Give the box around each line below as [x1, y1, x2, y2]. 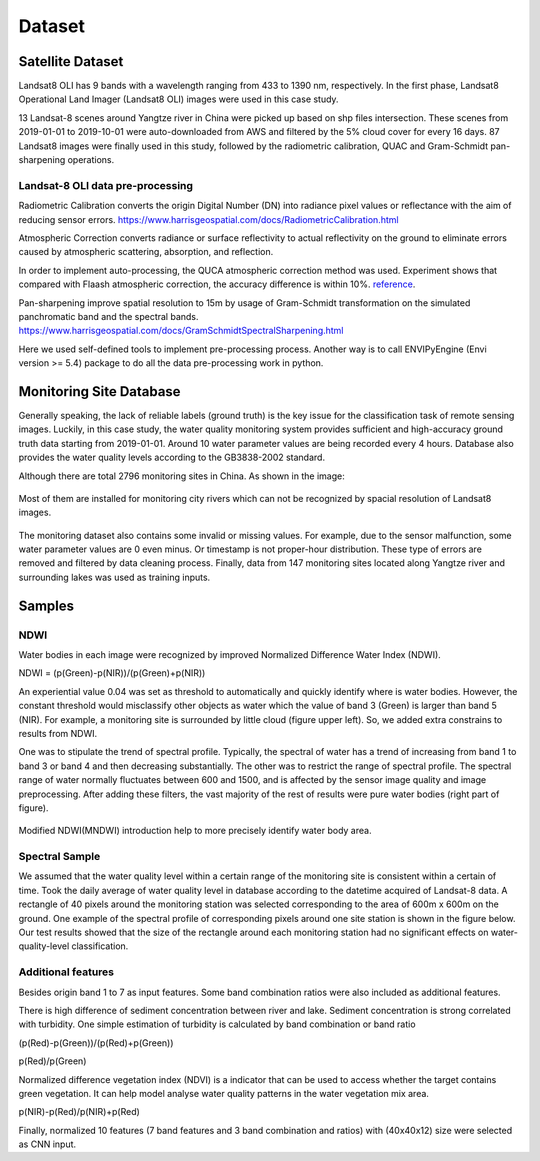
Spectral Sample [18, 850, 101, 864]
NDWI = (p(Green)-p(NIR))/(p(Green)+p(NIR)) [18, 667, 206, 679]
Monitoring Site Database [18, 383, 181, 400]
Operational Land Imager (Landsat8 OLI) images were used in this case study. [18, 93, 339, 105]
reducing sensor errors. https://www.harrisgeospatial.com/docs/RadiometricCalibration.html [18, 213, 399, 225]
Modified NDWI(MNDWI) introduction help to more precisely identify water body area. [18, 825, 372, 837]
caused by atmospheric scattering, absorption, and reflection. [18, 246, 274, 258]
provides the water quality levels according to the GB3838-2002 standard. [18, 451, 325, 464]
